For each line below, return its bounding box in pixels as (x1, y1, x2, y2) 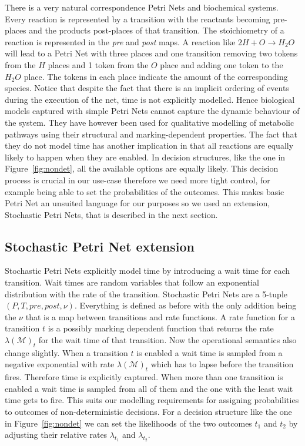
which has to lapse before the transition (150, 358, 294, 370)
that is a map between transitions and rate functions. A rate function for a (25, 310, 295, 323)
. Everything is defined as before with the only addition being (74, 299, 297, 311)
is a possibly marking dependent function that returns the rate (48, 322, 274, 334)
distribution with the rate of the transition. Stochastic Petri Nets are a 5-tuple (5, 287, 287, 300)
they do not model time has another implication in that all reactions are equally (5, 139, 294, 152)
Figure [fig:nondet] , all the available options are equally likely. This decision (5, 162, 279, 175)
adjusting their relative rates (5, 428, 108, 441)
